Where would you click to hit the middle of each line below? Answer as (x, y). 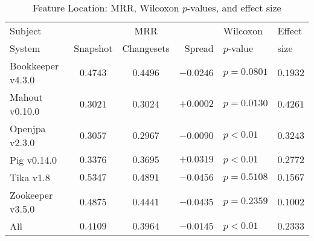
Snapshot (93, 48)
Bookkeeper (34, 66)
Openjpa (28, 128)
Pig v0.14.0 (34, 160)
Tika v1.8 (30, 177)
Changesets (146, 48)
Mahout (26, 97)
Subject (26, 31)
